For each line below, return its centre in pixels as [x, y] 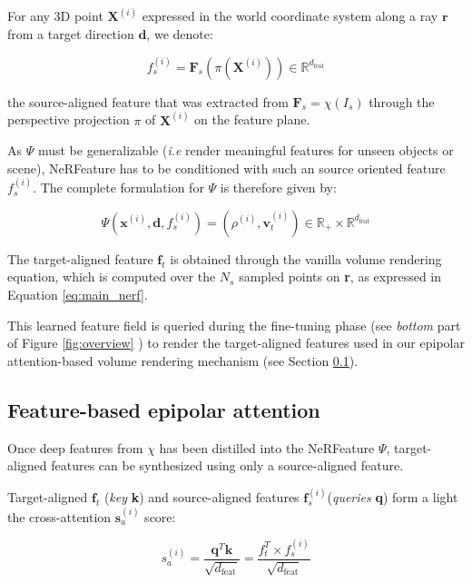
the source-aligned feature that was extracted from [148, 101]
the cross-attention [59, 516]
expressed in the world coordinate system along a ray [290, 16]
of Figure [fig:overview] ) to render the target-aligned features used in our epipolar [236, 343]
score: [160, 516]
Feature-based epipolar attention [164, 409]
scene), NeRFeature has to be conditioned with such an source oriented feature [226, 168]
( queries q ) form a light [393, 497]
